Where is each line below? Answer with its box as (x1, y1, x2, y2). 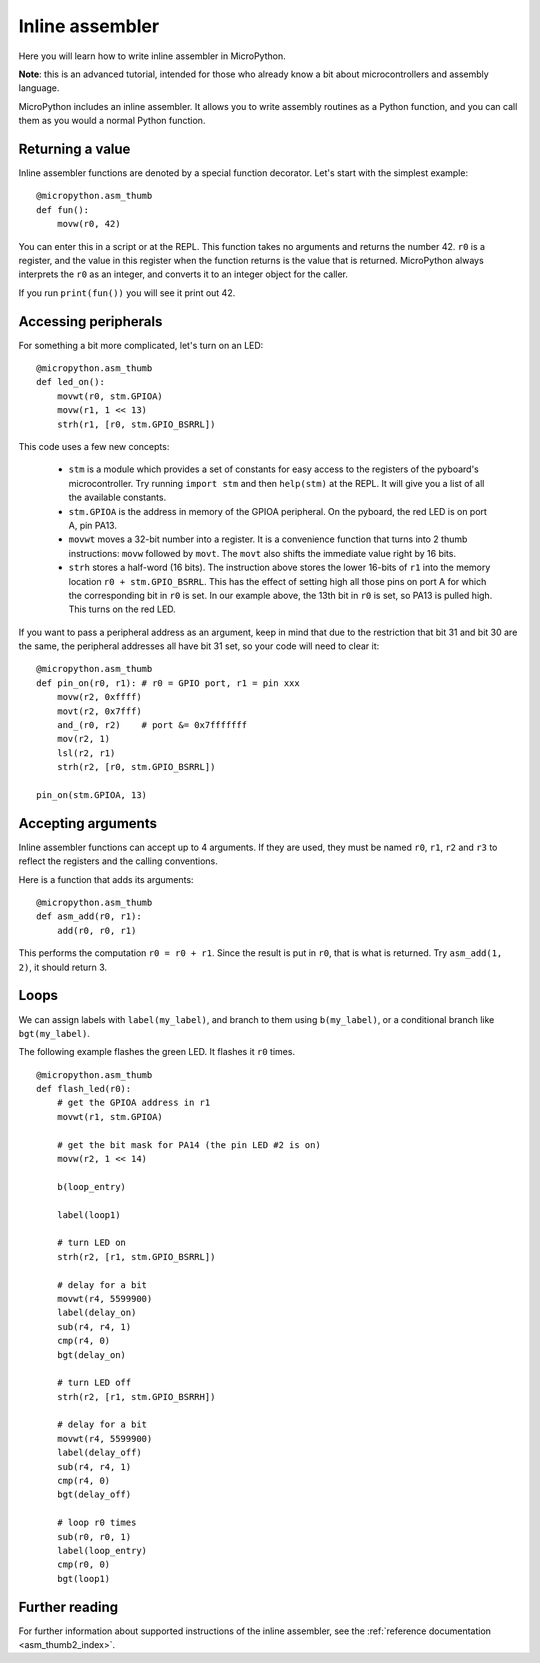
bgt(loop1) (56, 1573, 111, 1584)
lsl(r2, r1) (56, 747, 116, 759)
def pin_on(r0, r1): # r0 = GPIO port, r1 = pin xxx (36, 677, 300, 689)
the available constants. (68, 491, 167, 504)
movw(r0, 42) (56, 218, 121, 230)
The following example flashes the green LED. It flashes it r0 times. (18, 1046, 295, 1058)
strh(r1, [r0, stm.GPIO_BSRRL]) (56, 418, 216, 430)
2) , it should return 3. (18, 961, 108, 973)
